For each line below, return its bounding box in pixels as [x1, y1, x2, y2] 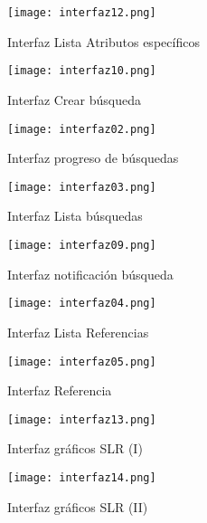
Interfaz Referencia [7, 381, 112, 400]
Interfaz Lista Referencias [7, 322, 149, 341]
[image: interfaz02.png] [7, 122, 156, 136]
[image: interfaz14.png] [7, 471, 156, 484]
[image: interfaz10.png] [7, 64, 156, 78]
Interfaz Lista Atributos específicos [7, 32, 200, 51]
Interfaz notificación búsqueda [7, 264, 174, 283]
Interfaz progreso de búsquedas [7, 148, 179, 167]
